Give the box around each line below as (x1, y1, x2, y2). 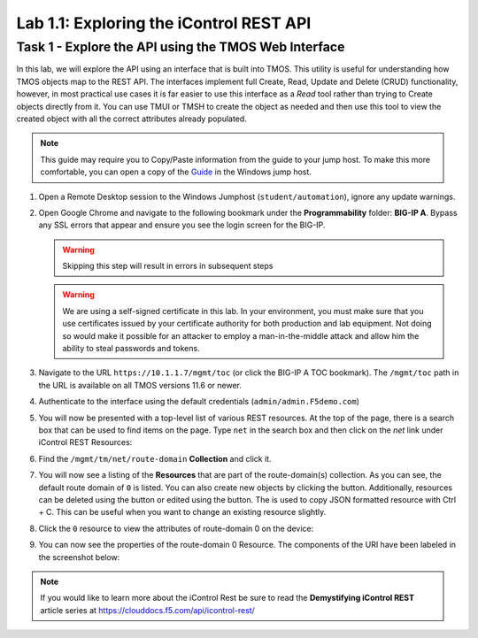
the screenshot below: (38, 551, 120, 562)
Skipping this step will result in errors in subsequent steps (62, 261, 274, 272)
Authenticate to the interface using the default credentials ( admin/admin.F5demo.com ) (38, 396, 360, 407)
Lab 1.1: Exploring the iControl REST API (16, 13, 312, 33)
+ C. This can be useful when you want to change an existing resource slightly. (38, 507, 327, 518)
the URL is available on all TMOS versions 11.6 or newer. (38, 380, 243, 390)
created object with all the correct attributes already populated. (16, 113, 247, 124)
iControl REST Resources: (38, 437, 133, 448)
